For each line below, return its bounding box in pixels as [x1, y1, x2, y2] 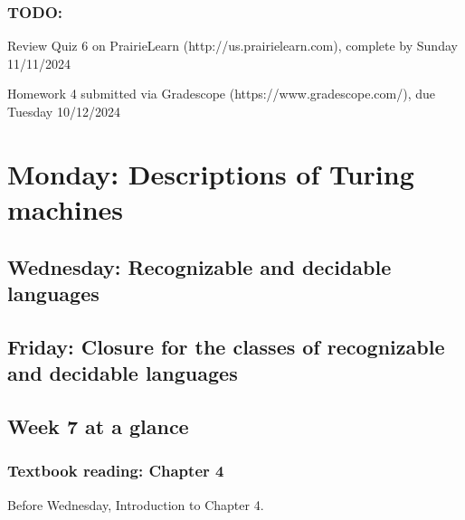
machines [7, 190, 124, 227]
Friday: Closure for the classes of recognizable [7, 332, 445, 360]
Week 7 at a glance [7, 411, 189, 440]
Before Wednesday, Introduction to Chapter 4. [7, 495, 264, 514]
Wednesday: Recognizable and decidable [7, 252, 392, 280]
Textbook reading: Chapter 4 [7, 459, 224, 482]
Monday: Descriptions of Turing [7, 155, 414, 192]
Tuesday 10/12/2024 [7, 102, 120, 120]
